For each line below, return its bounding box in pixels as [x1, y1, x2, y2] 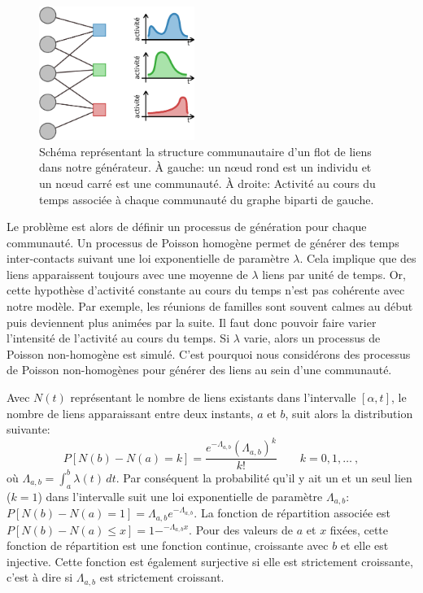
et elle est [340, 537, 389, 554]
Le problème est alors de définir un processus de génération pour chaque [7, 218, 367, 235]
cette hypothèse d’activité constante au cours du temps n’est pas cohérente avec [7, 281, 405, 299]
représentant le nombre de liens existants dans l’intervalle [70, 389, 356, 406]
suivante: [7, 421, 50, 438]
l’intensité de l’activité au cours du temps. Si [7, 329, 230, 347]
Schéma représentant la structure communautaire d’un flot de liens [39, 142, 372, 159]
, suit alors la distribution [285, 404, 413, 421]
